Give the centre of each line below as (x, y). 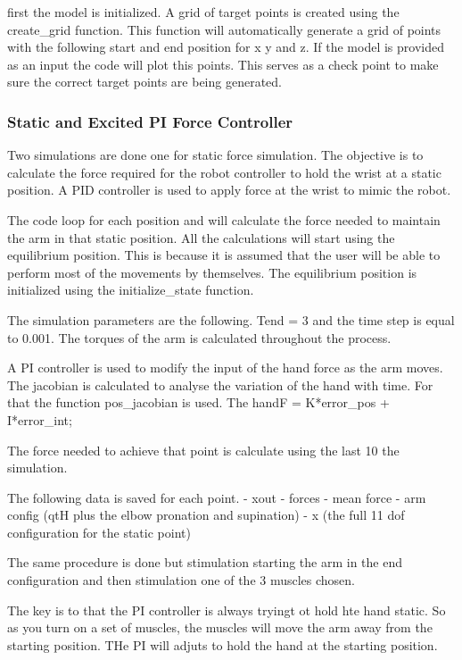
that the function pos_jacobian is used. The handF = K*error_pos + (198, 402)
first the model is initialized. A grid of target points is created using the (203, 12)
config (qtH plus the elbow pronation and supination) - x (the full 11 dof (206, 515)
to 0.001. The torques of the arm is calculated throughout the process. (199, 337)
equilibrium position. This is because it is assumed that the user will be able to (224, 255)
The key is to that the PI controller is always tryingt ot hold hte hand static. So (227, 610)
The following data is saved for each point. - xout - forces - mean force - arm (217, 497)
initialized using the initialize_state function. (131, 290)
